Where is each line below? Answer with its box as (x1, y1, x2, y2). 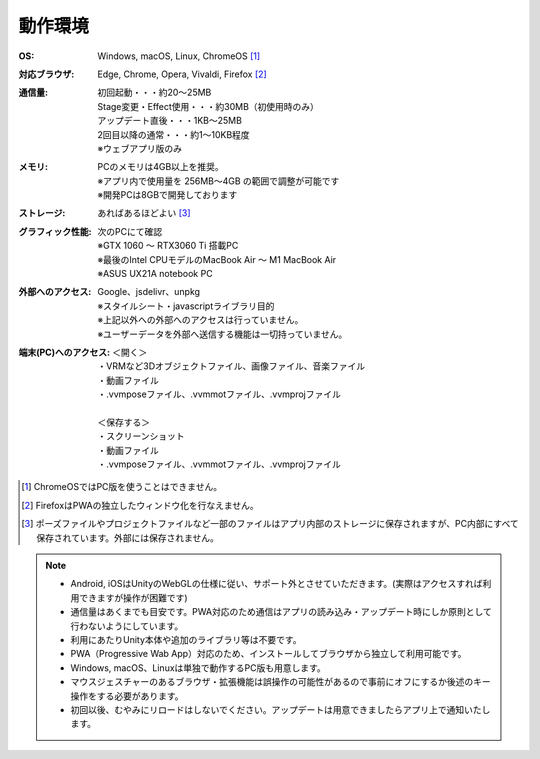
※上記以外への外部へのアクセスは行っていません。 (97, 314, 304, 326)
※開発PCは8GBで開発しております (97, 189, 238, 201)
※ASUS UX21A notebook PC (97, 268, 214, 280)
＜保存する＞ (97, 416, 150, 428)
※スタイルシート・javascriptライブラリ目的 (97, 300, 275, 312)
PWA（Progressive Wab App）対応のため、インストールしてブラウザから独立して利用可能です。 (70, 648, 467, 660)
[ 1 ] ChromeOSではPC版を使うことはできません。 (21, 481, 223, 493)
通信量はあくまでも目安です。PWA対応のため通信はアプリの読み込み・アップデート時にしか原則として (70, 606, 492, 618)
